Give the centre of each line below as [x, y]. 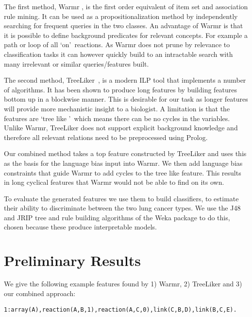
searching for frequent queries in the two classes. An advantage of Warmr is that [124, 26]
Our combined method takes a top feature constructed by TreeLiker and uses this [125, 153]
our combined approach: [40, 293]
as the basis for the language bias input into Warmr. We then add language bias [123, 163]
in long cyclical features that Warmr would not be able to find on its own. [114, 182]
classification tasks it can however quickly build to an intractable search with [118, 54]
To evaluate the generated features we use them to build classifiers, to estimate [121, 198]
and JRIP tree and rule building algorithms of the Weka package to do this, [117, 217]
